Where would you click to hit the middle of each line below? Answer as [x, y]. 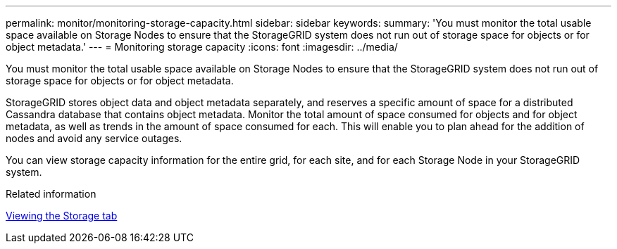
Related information [51, 194]
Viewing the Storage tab [62, 216]
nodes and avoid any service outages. [94, 138]
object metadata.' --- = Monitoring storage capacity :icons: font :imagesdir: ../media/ [202, 47]
